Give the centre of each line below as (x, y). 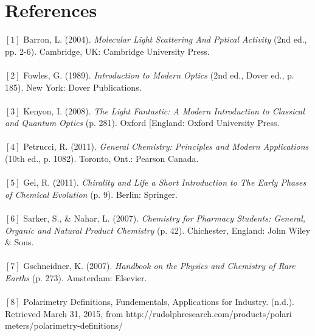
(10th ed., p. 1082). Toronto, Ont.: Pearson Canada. (102, 159)
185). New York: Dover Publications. (73, 87)
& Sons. (19, 242)
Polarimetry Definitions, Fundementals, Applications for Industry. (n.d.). (159, 302)
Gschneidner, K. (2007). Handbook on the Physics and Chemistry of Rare (159, 266)
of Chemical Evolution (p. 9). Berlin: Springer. (91, 194)
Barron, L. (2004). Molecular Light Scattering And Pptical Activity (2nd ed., (165, 39)
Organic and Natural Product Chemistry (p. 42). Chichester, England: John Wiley (158, 230)
